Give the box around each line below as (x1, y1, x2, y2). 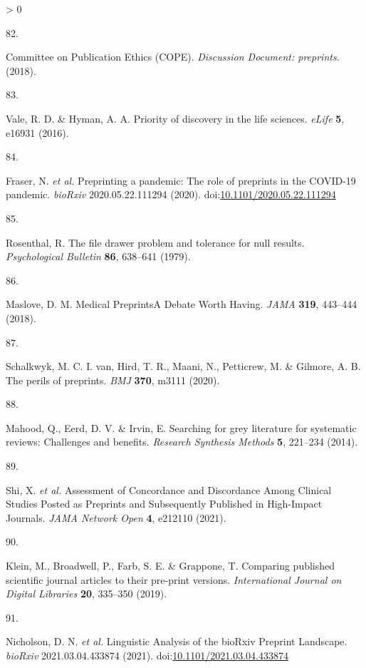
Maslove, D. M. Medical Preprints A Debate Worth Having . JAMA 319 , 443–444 (6, 297, 357, 312)
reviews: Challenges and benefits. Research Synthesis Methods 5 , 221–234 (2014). (6, 434, 358, 449)
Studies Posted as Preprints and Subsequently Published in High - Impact (6, 496, 323, 511)
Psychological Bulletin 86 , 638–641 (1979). (6, 249, 191, 264)
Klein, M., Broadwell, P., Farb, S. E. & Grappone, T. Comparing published (6, 558, 335, 573)
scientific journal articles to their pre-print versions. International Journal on (6, 572, 342, 587)
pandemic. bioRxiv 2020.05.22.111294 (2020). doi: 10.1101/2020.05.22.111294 (6, 187, 336, 202)
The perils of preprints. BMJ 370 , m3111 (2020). (6, 372, 220, 387)
